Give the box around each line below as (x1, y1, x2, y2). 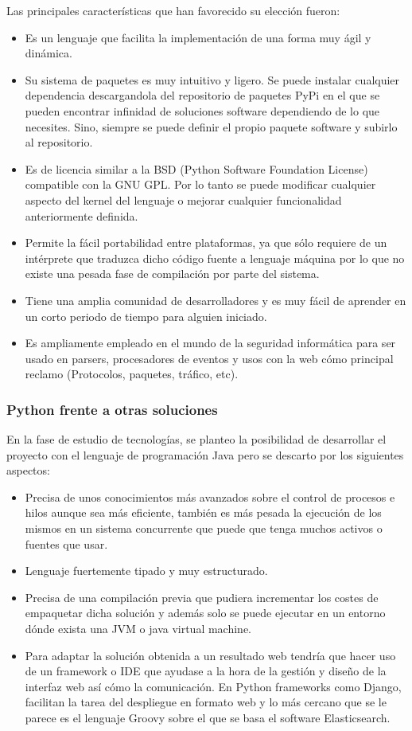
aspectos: (6, 462, 50, 479)
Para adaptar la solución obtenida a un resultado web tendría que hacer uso (25, 647, 396, 663)
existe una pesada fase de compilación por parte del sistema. (25, 265, 320, 282)
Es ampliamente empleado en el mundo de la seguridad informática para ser (25, 334, 396, 351)
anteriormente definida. (25, 207, 138, 224)
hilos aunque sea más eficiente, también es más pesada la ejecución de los (25, 504, 382, 521)
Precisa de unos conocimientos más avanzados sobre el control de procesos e (25, 488, 395, 505)
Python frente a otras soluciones (6, 399, 218, 419)
